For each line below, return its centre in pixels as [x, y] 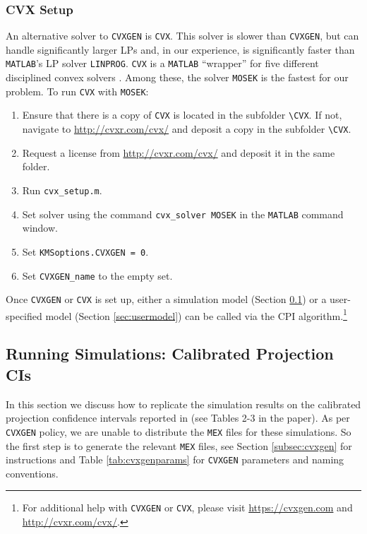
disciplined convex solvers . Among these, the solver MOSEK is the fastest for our [177, 77]
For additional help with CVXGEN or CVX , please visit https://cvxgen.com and [187, 508]
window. [40, 228]
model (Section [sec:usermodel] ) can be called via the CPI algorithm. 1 [196, 314]
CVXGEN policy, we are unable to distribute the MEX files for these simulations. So [179, 431]
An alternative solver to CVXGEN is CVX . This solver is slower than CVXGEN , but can [182, 36]
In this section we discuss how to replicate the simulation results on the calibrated [183, 404]
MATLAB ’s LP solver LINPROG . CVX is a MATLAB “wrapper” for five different [162, 63]
